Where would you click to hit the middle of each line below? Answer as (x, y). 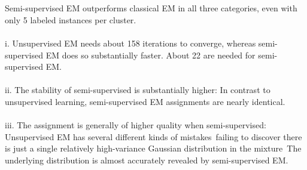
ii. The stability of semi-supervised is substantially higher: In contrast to (138, 90)
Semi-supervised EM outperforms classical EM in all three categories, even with (151, 8)
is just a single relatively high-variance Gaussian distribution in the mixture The (153, 148)
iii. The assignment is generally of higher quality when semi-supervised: (136, 125)
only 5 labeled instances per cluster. (71, 19)
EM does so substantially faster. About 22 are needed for (151, 55)
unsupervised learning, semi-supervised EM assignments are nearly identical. (145, 101)
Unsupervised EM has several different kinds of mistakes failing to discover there (153, 136)
